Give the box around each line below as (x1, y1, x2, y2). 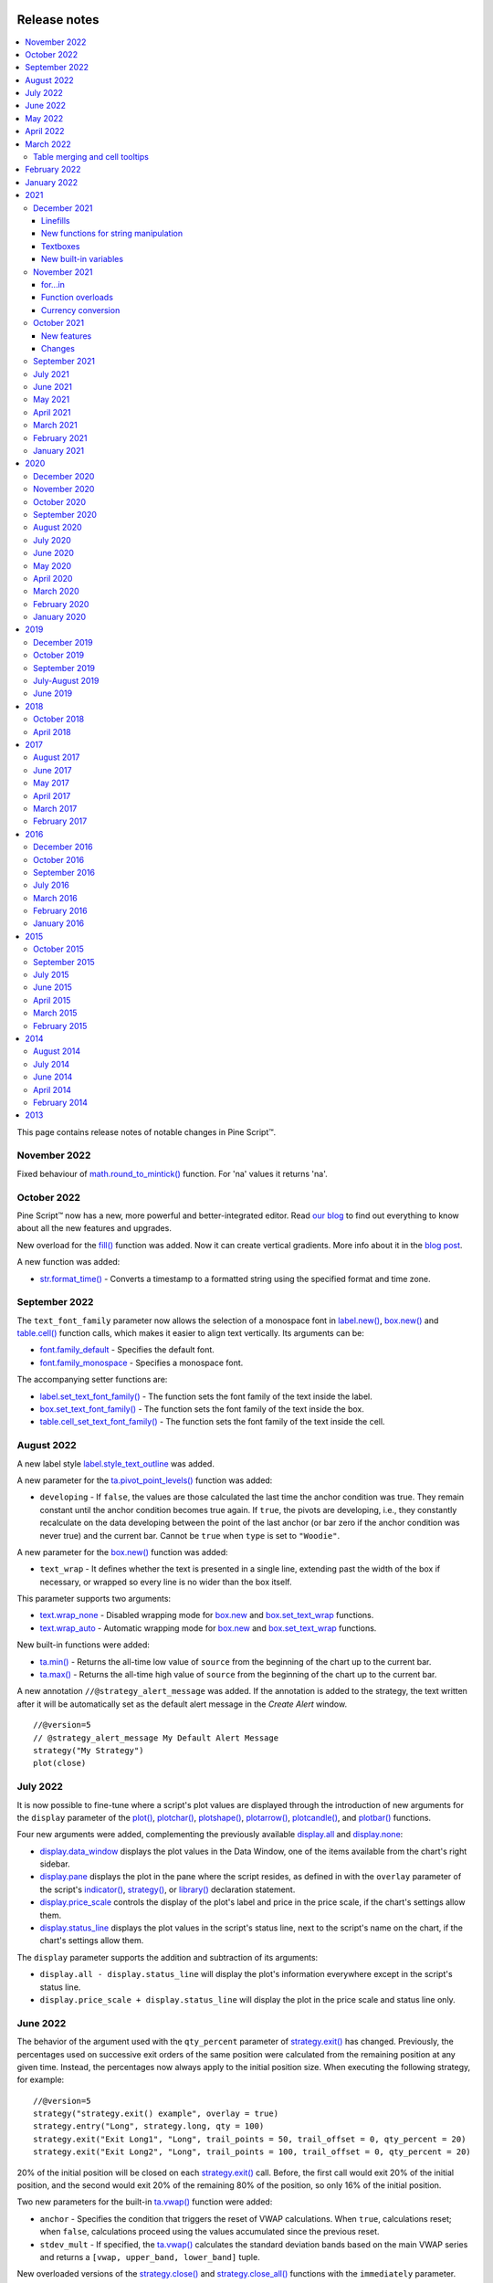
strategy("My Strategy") (33, 1745, 144, 1755)
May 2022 (25, 112, 64, 123)
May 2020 (33, 560, 72, 571)
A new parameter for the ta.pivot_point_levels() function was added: (16, 1475, 273, 1486)
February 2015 (33, 1020, 88, 1031)
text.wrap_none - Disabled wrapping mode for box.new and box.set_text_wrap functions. (39, 1610, 374, 1621)
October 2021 (33, 318, 85, 329)
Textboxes (41, 240, 80, 251)
